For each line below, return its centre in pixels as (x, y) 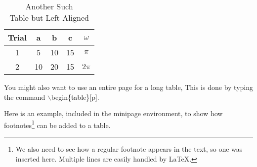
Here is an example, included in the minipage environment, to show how (113, 113)
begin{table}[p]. (75, 97)
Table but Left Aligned (49, 18)
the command (25, 97)
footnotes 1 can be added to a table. (57, 124)
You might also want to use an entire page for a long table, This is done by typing (128, 87)
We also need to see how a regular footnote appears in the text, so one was (129, 149)
